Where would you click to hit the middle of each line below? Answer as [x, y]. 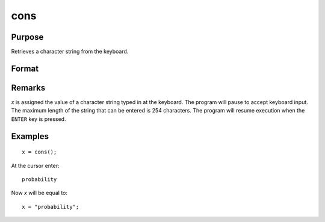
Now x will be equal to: [39, 193]
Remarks [28, 88]
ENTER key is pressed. [39, 119]
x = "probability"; [51, 207]
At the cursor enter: [35, 165]
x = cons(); [39, 152]
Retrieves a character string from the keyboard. [70, 52]
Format [25, 68]
